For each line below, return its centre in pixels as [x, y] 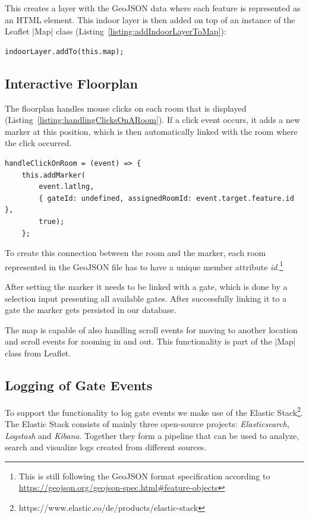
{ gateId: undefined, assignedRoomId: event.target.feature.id [166, 198]
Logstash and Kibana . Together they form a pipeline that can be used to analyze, [152, 435]
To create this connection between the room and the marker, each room [135, 253]
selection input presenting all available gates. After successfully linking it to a [146, 298]
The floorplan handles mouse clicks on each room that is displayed [126, 108]
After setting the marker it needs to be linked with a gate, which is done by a [146, 286]
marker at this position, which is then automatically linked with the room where [151, 131]
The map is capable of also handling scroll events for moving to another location [151, 329]
